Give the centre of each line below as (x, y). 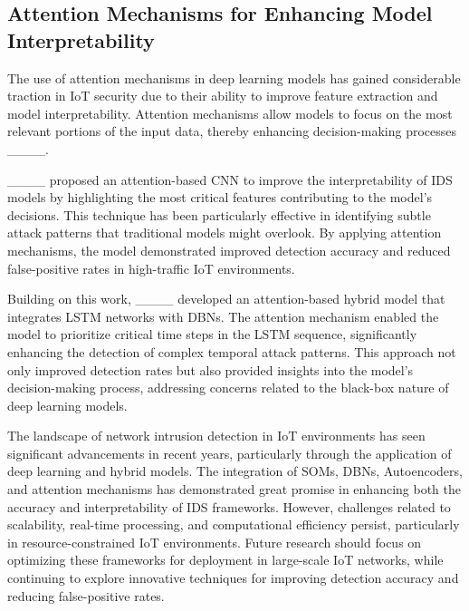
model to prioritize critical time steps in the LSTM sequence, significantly (212, 334)
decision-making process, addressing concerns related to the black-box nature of (228, 388)
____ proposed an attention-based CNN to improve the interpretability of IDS (230, 179)
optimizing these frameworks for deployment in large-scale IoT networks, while (225, 560)
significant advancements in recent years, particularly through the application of (230, 453)
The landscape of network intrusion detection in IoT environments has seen (216, 436)
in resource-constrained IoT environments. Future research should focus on (215, 542)
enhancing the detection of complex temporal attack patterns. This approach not (232, 351)
